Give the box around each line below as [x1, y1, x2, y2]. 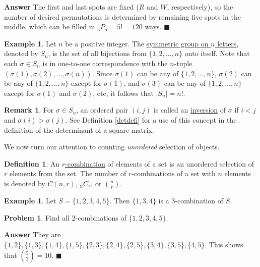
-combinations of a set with [132, 168, 216, 179]
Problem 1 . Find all [4, 212, 70, 223]
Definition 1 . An [4, 158, 60, 169]
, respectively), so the [167, 2, 233, 12]
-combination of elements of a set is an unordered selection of [65, 158, 254, 169]
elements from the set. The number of [9, 168, 126, 179]
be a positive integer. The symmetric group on [65, 38, 209, 48]
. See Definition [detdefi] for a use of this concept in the [65, 114, 237, 125]
